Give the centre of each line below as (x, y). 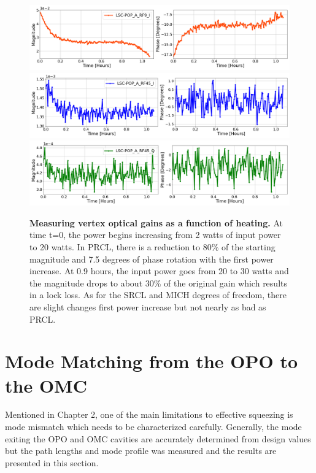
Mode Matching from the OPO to (152, 361)
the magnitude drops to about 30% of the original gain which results (158, 283)
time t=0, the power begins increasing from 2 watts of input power (155, 235)
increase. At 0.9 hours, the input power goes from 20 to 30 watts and (159, 271)
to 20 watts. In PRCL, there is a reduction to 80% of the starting (152, 246)
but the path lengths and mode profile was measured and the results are (141, 451)
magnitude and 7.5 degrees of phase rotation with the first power (152, 259)
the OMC (46, 385)
